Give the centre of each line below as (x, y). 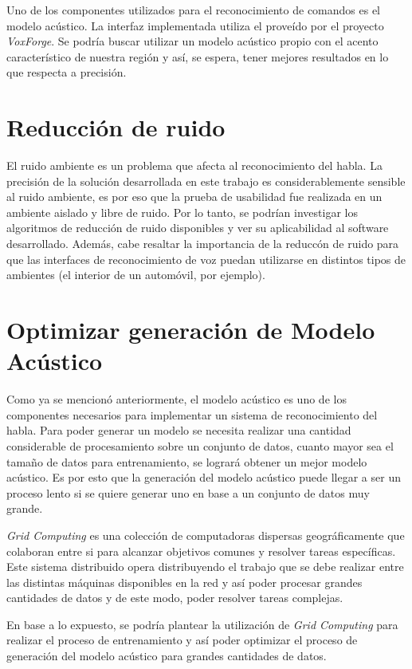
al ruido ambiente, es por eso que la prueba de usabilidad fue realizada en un (194, 197)
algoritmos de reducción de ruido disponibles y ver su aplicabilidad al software (198, 228)
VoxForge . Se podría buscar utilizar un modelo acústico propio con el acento (192, 41)
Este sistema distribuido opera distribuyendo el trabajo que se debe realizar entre (205, 567)
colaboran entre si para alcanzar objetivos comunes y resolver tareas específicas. (201, 551)
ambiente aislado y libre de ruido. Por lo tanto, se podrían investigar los (182, 212)
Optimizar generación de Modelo (191, 330)
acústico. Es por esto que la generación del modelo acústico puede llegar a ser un (204, 477)
